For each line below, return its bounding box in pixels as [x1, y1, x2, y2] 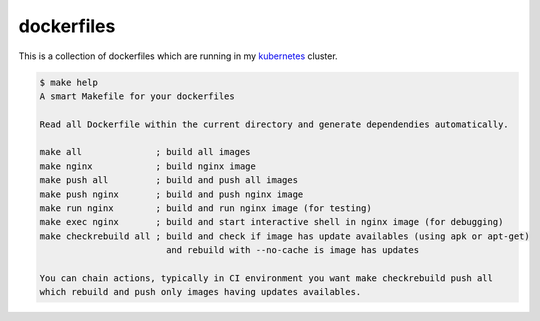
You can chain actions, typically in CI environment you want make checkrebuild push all [39, 273, 494, 284]
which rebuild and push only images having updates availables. [39, 286, 362, 298]
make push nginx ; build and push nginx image [39, 188, 304, 200]
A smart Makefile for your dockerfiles [39, 90, 235, 102]
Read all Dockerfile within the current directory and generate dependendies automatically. [39, 118, 509, 130]
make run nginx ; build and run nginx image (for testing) [39, 203, 372, 214]
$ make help [39, 76, 99, 88]
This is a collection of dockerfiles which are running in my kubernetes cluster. [18, 50, 339, 62]
